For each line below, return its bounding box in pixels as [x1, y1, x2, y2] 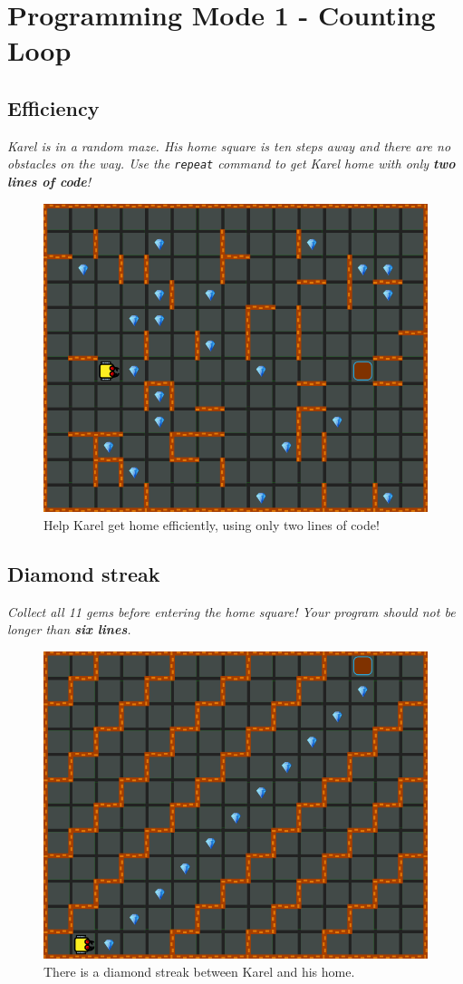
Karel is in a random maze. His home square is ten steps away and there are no [7, 136, 451, 155]
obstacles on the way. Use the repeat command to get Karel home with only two [7, 154, 456, 173]
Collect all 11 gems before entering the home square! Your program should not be [7, 602, 456, 621]
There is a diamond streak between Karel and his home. [43, 961, 355, 980]
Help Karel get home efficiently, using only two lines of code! [43, 515, 380, 534]
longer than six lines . [7, 620, 131, 639]
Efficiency [7, 93, 100, 121]
